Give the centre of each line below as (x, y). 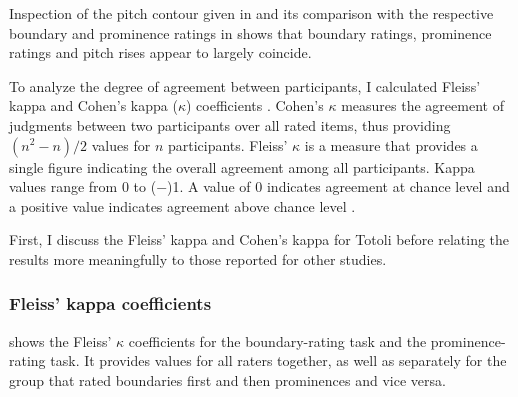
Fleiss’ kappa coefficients (110, 303)
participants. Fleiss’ (227, 144)
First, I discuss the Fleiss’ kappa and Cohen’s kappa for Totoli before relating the (259, 239)
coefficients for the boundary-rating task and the (277, 340)
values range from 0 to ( (83, 186)
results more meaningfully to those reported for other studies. (198, 258)
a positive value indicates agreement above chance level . (182, 205)
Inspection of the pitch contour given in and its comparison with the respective (251, 13)
